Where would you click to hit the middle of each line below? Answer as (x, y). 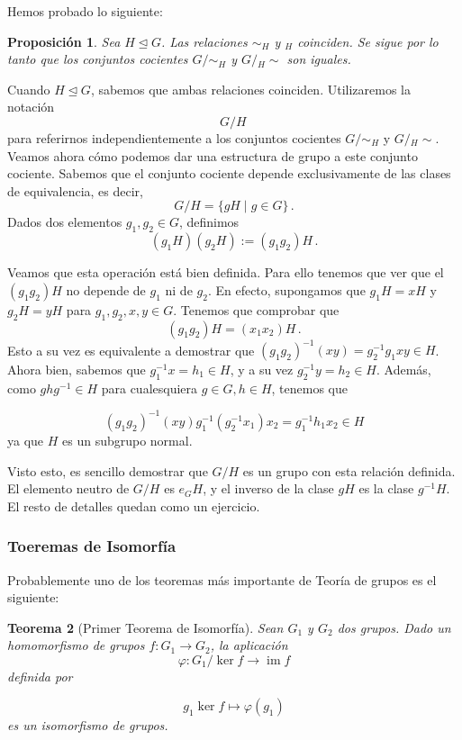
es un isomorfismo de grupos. (88, 725)
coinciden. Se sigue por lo (368, 41)
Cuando (29, 89)
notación (31, 107)
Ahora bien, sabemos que (77, 370)
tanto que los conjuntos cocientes (98, 59)
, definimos (209, 222)
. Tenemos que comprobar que (256, 309)
